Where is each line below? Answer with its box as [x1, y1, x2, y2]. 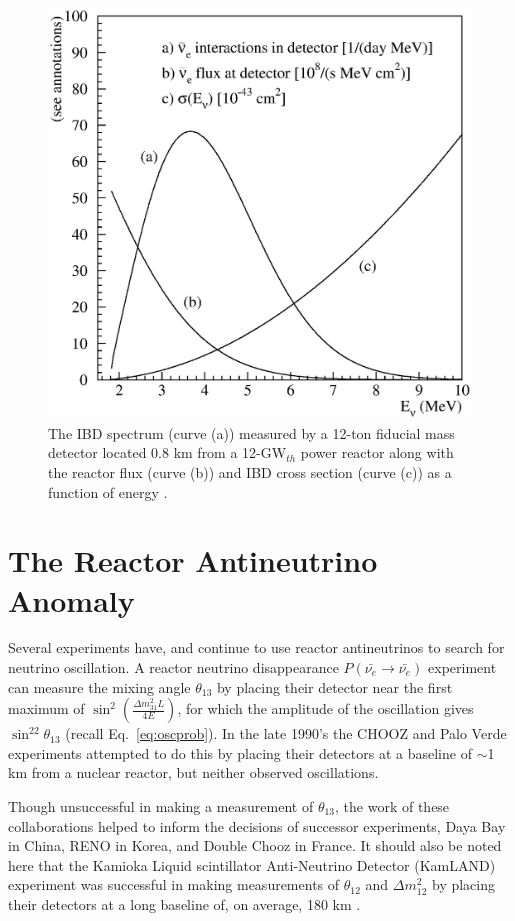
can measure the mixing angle [8, 676, 191, 697]
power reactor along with [300, 442, 454, 463]
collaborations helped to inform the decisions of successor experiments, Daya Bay [8, 815, 506, 836]
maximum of [8, 698, 85, 719]
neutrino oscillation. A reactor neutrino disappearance [8, 657, 339, 678]
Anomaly [8, 579, 135, 620]
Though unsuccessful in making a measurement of [8, 796, 314, 816]
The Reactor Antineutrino [8, 540, 378, 581]
